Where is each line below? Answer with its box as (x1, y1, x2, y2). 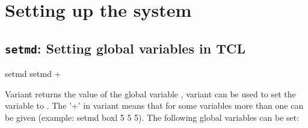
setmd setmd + (5, 67, 61, 80)
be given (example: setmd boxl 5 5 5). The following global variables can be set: (5, 111, 300, 123)
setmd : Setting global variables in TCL (5, 38, 245, 57)
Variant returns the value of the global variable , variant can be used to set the (5, 87, 296, 100)
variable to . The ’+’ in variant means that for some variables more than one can (5, 99, 304, 112)
